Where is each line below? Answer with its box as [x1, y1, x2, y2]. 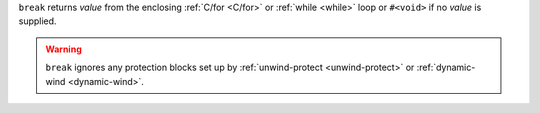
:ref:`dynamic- [416, 61, 476, 74]
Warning [45, 43, 82, 55]
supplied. [18, 15, 57, 27]
